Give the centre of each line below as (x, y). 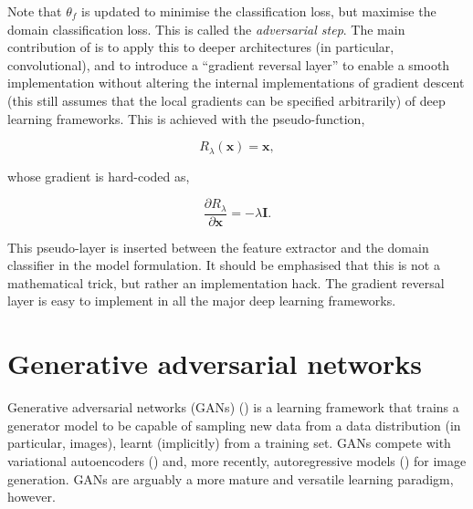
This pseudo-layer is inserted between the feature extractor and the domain (218, 247)
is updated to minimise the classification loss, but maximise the (259, 11)
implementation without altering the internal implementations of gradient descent (236, 83)
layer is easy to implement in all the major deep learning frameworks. (202, 301)
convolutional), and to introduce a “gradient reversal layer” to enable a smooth (229, 64)
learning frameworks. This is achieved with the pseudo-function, (186, 118)
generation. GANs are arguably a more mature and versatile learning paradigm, (231, 478)
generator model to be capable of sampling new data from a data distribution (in (234, 425)
